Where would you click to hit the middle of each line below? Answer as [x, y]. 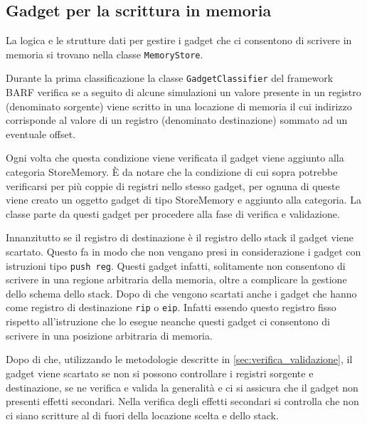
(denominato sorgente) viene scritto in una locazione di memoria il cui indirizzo [179, 106]
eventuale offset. [41, 133]
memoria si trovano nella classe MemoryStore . [105, 54]
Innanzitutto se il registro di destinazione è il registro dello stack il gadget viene [180, 237]
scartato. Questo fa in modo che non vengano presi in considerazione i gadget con [183, 252]
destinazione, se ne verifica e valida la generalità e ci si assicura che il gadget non [182, 387]
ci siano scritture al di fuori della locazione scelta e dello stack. [142, 415]
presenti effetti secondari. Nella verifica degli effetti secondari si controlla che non [182, 401]
